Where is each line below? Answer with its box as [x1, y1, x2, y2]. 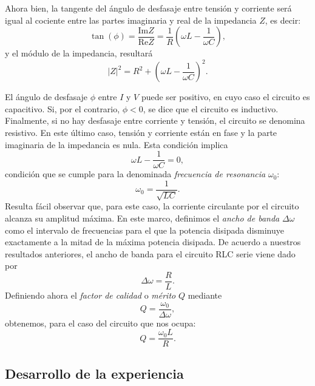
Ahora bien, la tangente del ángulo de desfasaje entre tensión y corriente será [5, 2, 292, 14]
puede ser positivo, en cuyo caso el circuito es [141, 90, 310, 103]
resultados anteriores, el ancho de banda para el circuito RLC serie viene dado [5, 247, 296, 260]
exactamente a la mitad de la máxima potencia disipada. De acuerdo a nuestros [5, 235, 301, 248]
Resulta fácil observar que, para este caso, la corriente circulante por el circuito [5, 200, 299, 212]
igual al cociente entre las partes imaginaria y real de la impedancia [5, 13, 257, 26]
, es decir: [265, 13, 301, 26]
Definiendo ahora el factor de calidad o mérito [5, 288, 176, 301]
